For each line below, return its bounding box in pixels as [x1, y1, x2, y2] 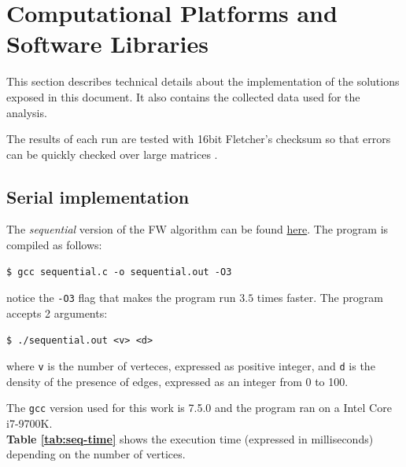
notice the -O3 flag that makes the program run [6, 289, 236, 306]
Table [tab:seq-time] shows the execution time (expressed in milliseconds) [6, 430, 374, 447]
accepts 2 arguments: [6, 304, 108, 321]
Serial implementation [6, 184, 190, 208]
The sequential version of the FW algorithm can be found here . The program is [6, 221, 389, 237]
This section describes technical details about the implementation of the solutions [6, 73, 400, 90]
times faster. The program [257, 289, 383, 306]
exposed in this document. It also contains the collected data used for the [6, 88, 360, 105]
